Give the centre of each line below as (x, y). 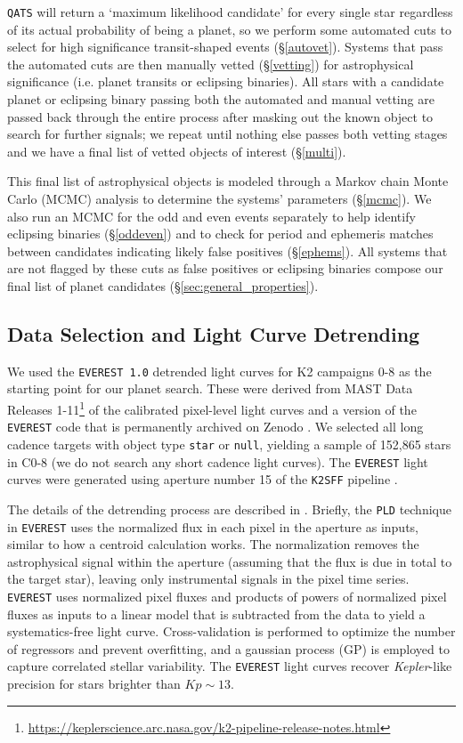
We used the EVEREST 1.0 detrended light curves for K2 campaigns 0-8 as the (219, 371)
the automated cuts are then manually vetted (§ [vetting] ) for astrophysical (211, 64)
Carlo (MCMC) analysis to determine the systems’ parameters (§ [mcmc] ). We (219, 198)
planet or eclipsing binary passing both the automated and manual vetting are (221, 99)
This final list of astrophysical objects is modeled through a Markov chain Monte (228, 181)
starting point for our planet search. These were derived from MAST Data (210, 388)
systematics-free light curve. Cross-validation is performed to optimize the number (231, 631)
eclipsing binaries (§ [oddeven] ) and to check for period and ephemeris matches (220, 234)
